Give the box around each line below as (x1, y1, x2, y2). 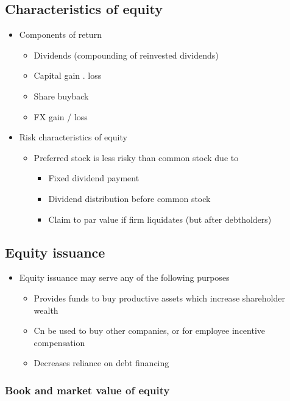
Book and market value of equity (5, 382, 170, 397)
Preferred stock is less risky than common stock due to (34, 151, 239, 164)
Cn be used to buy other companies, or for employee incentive (34, 324, 266, 337)
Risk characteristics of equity (19, 131, 127, 143)
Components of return (19, 28, 102, 41)
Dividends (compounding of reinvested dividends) (34, 48, 219, 61)
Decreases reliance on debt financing (34, 356, 169, 369)
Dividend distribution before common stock (48, 192, 211, 204)
